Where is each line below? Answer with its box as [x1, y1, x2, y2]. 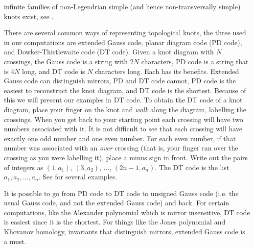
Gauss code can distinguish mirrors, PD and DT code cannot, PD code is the [4, 75, 236, 86]
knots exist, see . [4, 11, 54, 21]
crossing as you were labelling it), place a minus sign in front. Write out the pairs [4, 152, 248, 162]
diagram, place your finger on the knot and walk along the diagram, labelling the [4, 104, 246, 114]
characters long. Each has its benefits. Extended [95, 66, 239, 76]
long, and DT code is [22, 66, 85, 76]
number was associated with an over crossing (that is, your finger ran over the [4, 143, 238, 153]
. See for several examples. [38, 172, 117, 182]
